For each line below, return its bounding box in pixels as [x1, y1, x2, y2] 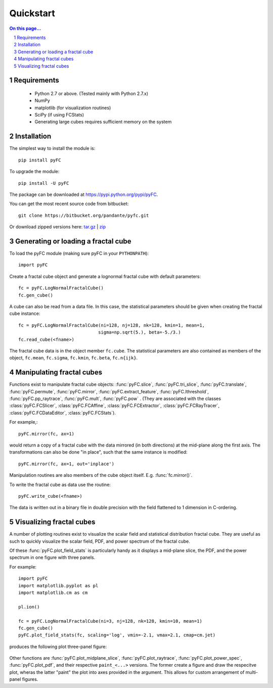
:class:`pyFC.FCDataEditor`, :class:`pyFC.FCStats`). [9, 410, 116, 416]
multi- [245, 669, 258, 675]
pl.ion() [18, 604, 40, 610]
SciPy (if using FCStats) [34, 112, 84, 118]
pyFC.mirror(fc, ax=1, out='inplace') [18, 461, 115, 467]
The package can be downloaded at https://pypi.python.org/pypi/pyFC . [9, 191, 158, 197]
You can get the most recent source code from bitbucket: [9, 200, 129, 207]
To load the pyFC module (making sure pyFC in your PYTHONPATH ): [9, 251, 149, 257]
